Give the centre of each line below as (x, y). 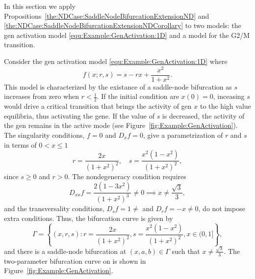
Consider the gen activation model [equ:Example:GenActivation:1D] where (116, 61)
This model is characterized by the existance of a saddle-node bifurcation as (118, 86)
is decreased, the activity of (203, 115)
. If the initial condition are (138, 96)
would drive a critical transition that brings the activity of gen (98, 106)
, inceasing (229, 96)
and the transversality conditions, (54, 208)
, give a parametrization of (183, 135)
